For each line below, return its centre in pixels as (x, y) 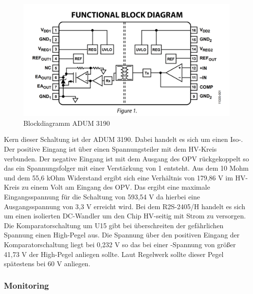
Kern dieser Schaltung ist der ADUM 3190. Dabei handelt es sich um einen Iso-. (124, 139)
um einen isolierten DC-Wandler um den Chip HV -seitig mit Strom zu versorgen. (125, 216)
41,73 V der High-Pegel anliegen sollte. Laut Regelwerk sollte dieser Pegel (114, 254)
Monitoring (27, 285)
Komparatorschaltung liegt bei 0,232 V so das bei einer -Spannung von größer (120, 244)
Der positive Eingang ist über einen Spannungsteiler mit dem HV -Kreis (110, 149)
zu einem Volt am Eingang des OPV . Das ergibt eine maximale (116, 187)
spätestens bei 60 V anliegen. (47, 264)
